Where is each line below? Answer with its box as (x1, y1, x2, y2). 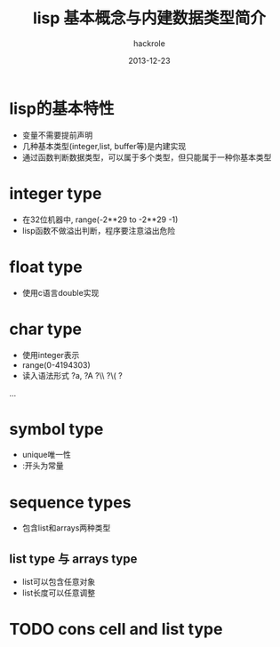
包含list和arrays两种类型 (21, 523, 111, 533)
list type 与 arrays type (9, 551, 138, 566)
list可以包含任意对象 (21, 577, 96, 587)
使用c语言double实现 (21, 287, 100, 298)
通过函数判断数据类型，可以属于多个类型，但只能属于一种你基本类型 (21, 152, 272, 163)
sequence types (9, 492, 132, 512)
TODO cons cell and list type (9, 619, 223, 640)
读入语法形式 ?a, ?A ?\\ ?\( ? (21, 370, 123, 380)
